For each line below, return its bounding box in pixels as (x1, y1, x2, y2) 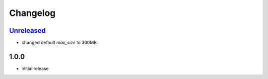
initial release (21, 65, 49, 72)
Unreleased (9, 26, 46, 35)
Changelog (9, 7, 56, 18)
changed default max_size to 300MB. (21, 40, 98, 46)
